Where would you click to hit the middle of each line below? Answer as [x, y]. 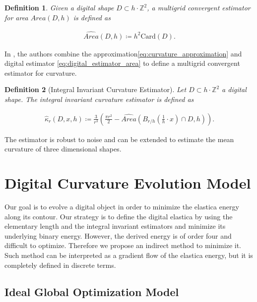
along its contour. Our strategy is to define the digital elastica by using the [119, 216]
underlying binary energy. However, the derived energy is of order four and [118, 235]
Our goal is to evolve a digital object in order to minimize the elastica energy [122, 206]
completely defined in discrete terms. [60, 265]
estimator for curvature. [41, 73]
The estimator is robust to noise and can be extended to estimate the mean [119, 139]
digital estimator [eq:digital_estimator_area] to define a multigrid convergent [122, 63]
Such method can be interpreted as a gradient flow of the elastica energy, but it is [129, 255]
